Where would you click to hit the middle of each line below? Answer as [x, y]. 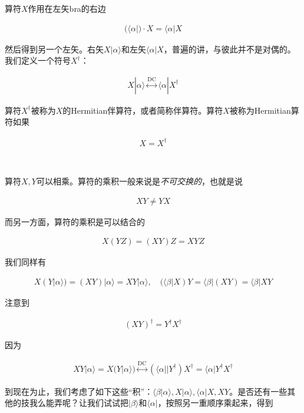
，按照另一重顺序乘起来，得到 [215, 403]
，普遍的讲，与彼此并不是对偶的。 [229, 49]
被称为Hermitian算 [264, 110]
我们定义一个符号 [38, 60]
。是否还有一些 [258, 391]
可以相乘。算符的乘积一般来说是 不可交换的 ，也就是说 [139, 181]
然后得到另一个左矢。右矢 [54, 49]
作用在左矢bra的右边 [67, 8]
